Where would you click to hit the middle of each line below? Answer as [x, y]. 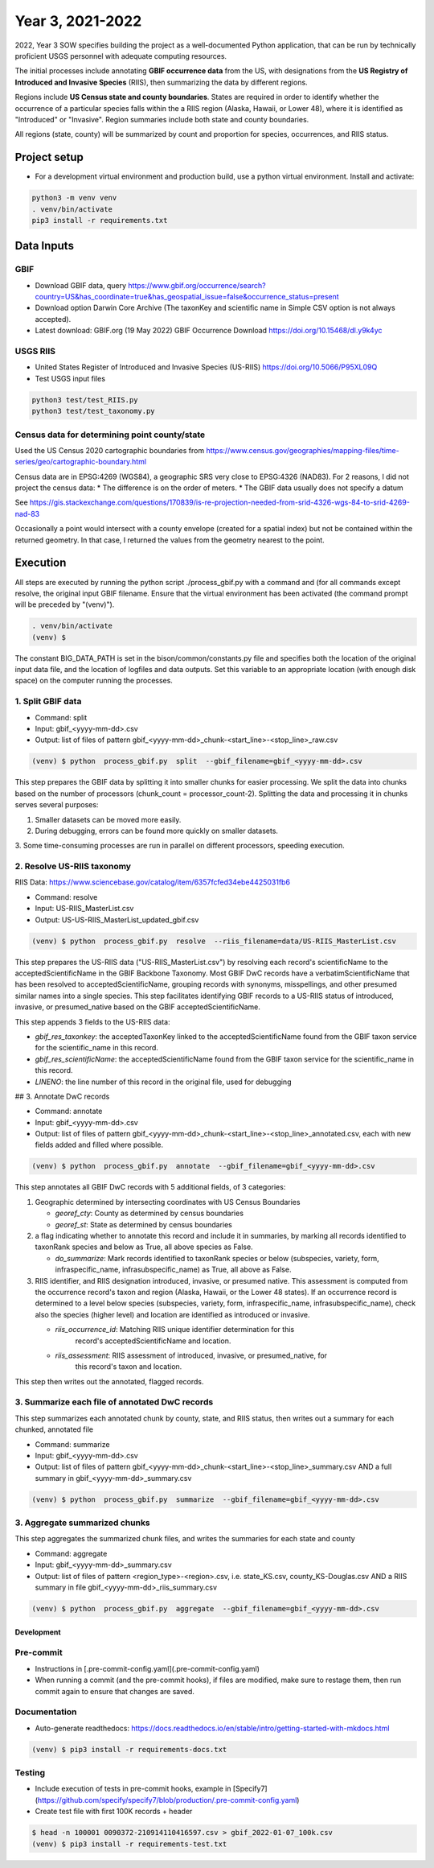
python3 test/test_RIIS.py [85, 400]
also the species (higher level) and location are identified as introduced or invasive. [172, 1314]
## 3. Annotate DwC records [62, 1096]
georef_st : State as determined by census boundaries [143, 1224]
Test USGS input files [70, 378]
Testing [30, 1773]
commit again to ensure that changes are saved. [115, 1691]
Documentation [46, 1712]
